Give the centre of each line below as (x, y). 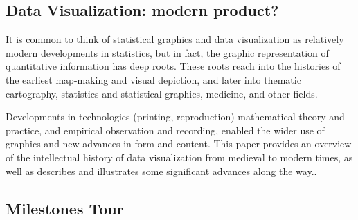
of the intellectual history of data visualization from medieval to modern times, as (179, 157)
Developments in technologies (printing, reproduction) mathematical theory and (175, 117)
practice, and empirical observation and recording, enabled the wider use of (165, 130)
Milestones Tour (65, 208)
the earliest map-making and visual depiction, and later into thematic (153, 79)
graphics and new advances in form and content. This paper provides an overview (179, 144)
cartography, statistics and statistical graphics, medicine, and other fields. (162, 93)
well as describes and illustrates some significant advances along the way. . (161, 171)
